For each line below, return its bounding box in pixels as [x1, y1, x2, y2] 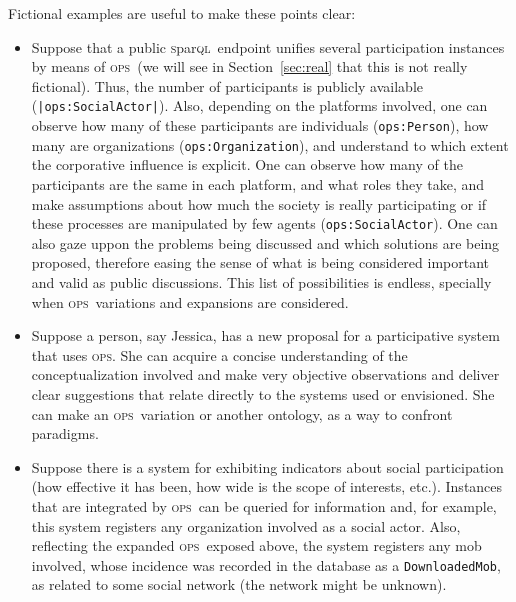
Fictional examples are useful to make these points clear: [8, 3, 356, 23]
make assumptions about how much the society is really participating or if [31, 193, 487, 214]
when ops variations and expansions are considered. [31, 291, 349, 312]
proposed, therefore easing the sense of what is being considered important [31, 252, 490, 273]
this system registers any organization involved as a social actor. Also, [31, 515, 461, 536]
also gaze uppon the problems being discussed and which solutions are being [31, 232, 500, 253]
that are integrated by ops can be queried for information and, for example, [31, 495, 497, 516]
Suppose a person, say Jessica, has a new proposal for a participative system [31, 325, 500, 346]
